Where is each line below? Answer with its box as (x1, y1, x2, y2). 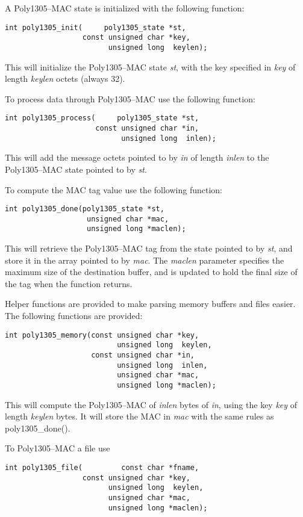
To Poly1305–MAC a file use (5, 442, 110, 454)
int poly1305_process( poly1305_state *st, (5, 114, 199, 123)
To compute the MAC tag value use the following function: (5, 183, 222, 196)
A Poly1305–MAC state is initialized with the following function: (5, 2, 245, 14)
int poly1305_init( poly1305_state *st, (5, 23, 186, 32)
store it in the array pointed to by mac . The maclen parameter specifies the (5, 253, 284, 266)
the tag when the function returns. (5, 277, 133, 289)
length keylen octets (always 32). (5, 72, 125, 85)
